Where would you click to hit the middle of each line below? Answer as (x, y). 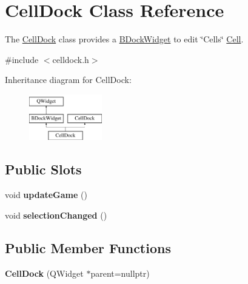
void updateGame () (46, 195)
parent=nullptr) (120, 273)
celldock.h (71, 59)
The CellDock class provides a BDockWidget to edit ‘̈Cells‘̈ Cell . (124, 39)
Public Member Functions (88, 247)
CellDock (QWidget (44, 273)
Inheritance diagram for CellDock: (68, 80)
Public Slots (43, 169)
